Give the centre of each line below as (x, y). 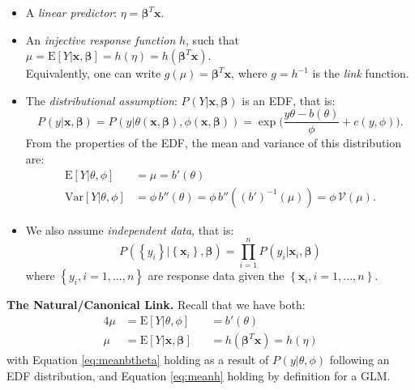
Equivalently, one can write (93, 73)
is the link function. (361, 73)
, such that (212, 39)
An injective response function (101, 39)
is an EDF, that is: (289, 100)
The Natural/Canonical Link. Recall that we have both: (156, 305)
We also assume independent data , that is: (130, 229)
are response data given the (216, 276)
